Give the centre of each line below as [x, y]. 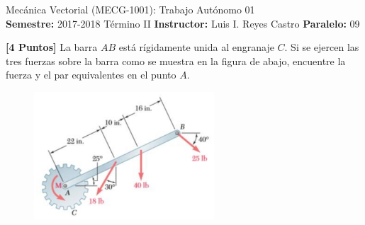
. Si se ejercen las [322, 47]
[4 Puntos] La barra [52, 47]
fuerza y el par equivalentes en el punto [91, 75]
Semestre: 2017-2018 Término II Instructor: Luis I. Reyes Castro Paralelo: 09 [183, 23]
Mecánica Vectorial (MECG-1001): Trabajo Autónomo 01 [130, 9]
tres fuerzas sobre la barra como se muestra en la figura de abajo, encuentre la [176, 60]
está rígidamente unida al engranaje [196, 47]
